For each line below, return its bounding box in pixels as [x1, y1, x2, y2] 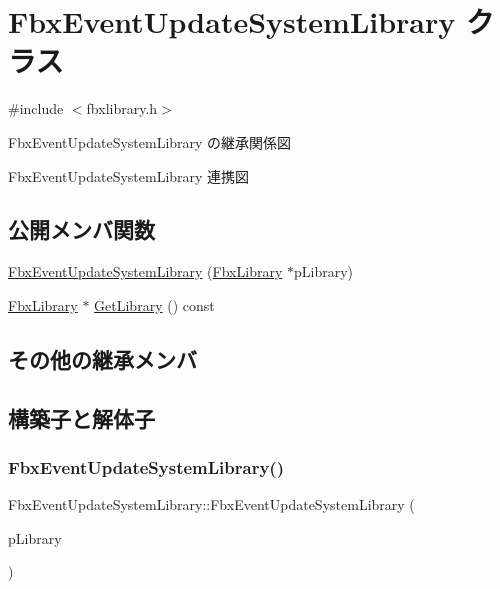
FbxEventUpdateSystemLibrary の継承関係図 [8, 131, 292, 152]
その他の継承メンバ [8, 343, 197, 374]
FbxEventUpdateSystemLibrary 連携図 [8, 165, 250, 186]
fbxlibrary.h [86, 98, 158, 119]
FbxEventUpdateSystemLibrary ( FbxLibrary [8, 261, 283, 282]
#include [8, 98, 64, 119]
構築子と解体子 [8, 402, 155, 433]
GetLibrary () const [94, 294, 215, 315]
